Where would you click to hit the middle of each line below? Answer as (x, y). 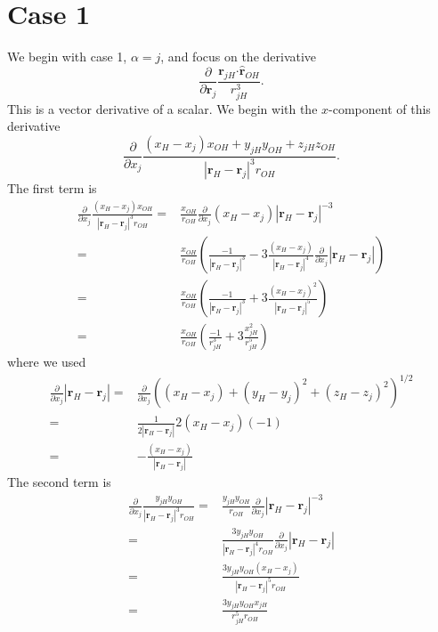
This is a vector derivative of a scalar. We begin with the (162, 108)
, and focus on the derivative (239, 57)
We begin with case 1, (67, 57)
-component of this (380, 108)
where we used (47, 362)
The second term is (59, 482)
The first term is (52, 188)
